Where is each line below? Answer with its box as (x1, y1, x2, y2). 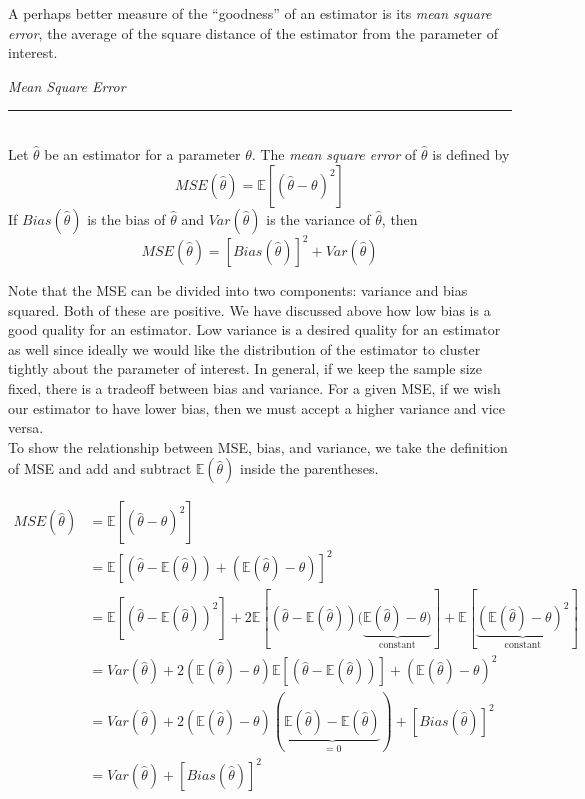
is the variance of (266, 208, 371, 229)
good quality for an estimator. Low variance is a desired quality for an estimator (8, 319, 501, 340)
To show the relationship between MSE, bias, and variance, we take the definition (8, 436, 508, 457)
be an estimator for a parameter (44, 143, 241, 164)
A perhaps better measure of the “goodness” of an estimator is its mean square (8, 3, 492, 23)
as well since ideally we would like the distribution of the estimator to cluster (8, 338, 481, 359)
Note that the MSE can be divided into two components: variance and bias (8, 280, 468, 301)
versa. (8, 417, 44, 438)
